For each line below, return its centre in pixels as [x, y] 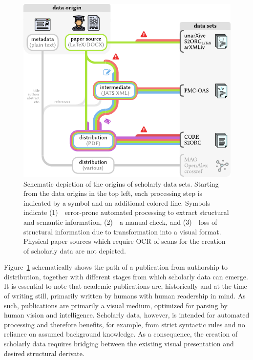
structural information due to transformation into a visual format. [122, 231]
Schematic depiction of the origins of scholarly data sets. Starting [121, 183]
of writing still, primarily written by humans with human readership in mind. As [125, 296]
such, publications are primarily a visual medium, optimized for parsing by [116, 305]
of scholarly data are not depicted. [75, 250]
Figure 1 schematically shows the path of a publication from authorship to [116, 267]
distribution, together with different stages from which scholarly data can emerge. [126, 276]
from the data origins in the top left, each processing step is [113, 193]
